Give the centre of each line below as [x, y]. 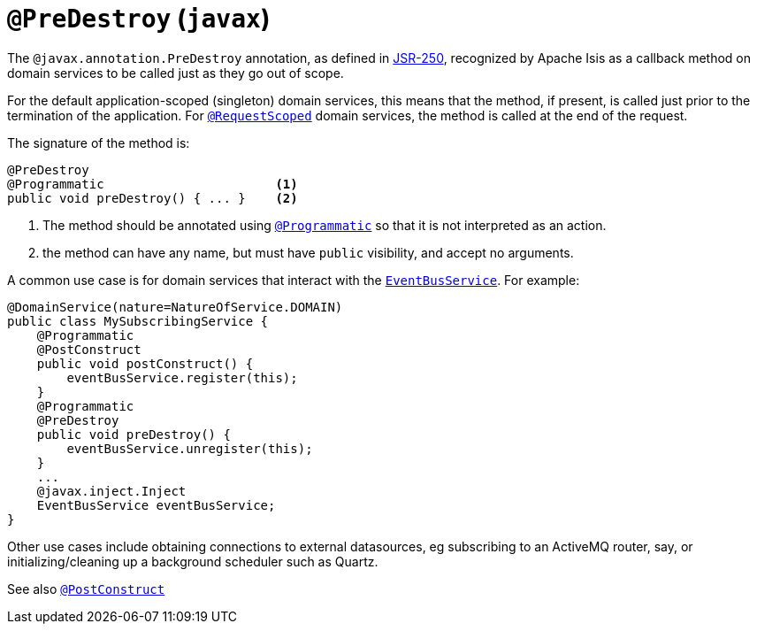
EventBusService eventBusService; [156, 505]
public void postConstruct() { [145, 363]
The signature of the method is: [99, 142]
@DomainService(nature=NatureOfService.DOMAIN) [175, 307]
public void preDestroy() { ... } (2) [153, 198]
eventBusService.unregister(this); [190, 448]
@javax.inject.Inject [111, 491]
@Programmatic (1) [153, 184]
